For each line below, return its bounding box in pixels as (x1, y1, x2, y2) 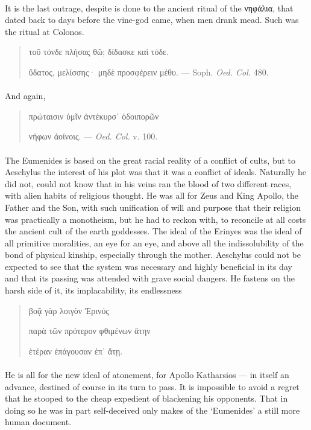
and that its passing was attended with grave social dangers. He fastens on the (5, 272, 295, 284)
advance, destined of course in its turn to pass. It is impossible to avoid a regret (5, 380, 300, 393)
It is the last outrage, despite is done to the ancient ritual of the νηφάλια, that (5, 1, 294, 14)
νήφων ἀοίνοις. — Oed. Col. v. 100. (28, 130, 158, 143)
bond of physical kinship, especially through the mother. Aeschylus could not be (5, 248, 301, 261)
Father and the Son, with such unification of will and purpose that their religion (5, 201, 301, 213)
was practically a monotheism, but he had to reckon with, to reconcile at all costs (5, 213, 306, 225)
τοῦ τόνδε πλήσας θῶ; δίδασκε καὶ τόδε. (28, 45, 169, 58)
